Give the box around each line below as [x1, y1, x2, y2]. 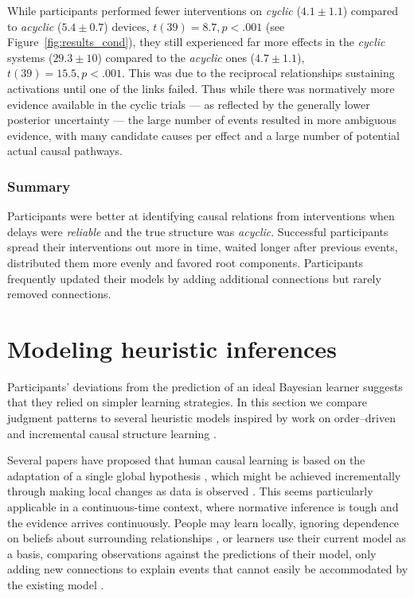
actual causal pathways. [7, 142, 123, 159]
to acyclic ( [7, 17, 62, 34]
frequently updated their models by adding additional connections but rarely [7, 270, 381, 286]
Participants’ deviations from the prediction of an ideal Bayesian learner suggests [7, 378, 403, 394]
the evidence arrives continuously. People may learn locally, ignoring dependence [7, 514, 400, 530]
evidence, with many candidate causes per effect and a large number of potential [7, 126, 400, 143]
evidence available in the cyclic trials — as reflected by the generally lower [7, 95, 370, 112]
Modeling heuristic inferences [7, 332, 337, 364]
